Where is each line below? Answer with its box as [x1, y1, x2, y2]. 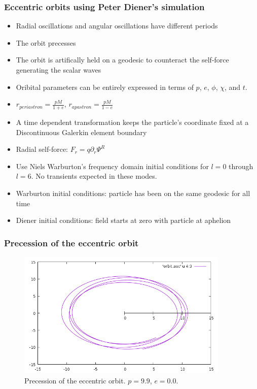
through [229, 160, 253, 171]
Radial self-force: [16, 144, 68, 154]
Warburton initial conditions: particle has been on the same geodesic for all [16, 187, 250, 198]
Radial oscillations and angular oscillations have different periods [16, 20, 218, 31]
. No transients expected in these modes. [31, 171, 157, 181]
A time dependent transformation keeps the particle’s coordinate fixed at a [16, 117, 249, 127]
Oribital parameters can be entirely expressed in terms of [16, 81, 194, 92]
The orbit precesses [16, 37, 76, 48]
